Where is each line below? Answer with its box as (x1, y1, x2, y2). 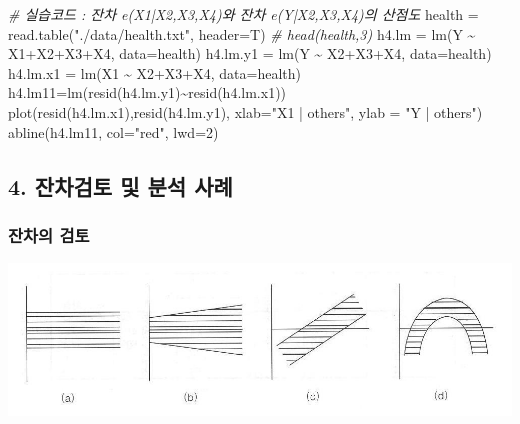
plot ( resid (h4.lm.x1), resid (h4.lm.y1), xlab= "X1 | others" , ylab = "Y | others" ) (8, 101, 483, 122)
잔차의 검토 (8, 222, 90, 247)
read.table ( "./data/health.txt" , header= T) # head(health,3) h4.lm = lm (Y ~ (8, 23, 476, 44)
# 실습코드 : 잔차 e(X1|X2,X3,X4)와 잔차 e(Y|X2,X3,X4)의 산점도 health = (8, 4, 479, 24)
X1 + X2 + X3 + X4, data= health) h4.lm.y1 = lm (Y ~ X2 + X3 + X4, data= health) (8, 43, 492, 64)
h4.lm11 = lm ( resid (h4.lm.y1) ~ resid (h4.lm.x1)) (8, 82, 287, 103)
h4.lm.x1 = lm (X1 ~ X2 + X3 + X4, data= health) (8, 62, 301, 83)
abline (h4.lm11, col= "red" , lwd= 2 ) (8, 121, 219, 142)
